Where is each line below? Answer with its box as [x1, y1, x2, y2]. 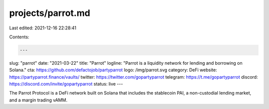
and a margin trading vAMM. [9, 97, 68, 103]
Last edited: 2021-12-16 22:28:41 [9, 25, 77, 31]
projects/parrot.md [9, 7, 91, 18]
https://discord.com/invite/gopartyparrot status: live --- [9, 81, 123, 87]
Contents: [9, 34, 29, 40]
